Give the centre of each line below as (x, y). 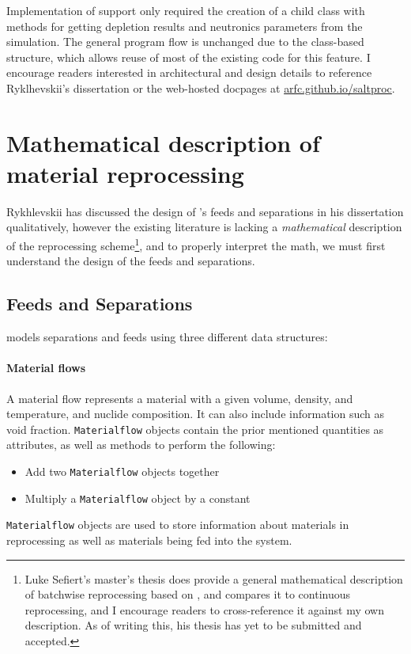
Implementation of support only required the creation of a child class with (186, 10)
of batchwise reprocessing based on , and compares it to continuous (188, 594)
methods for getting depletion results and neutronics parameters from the (185, 26)
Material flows (46, 368)
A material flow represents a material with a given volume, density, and (180, 398)
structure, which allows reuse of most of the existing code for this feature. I (189, 57)
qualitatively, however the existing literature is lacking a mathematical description (204, 227)
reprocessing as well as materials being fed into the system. (149, 540)
